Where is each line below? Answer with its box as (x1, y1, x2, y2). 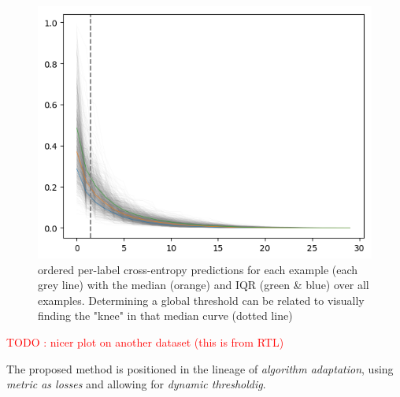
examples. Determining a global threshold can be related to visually (38, 291, 365, 308)
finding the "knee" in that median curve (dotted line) (38, 307, 293, 324)
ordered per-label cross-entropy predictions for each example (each (38, 261, 358, 277)
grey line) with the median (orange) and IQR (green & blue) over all (38, 276, 369, 293)
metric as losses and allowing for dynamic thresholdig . (6, 376, 266, 392)
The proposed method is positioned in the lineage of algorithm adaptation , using (6, 360, 394, 377)
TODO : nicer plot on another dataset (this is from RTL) (6, 334, 284, 351)
